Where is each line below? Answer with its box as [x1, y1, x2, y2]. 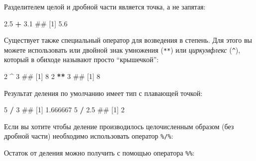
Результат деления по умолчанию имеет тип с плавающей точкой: [4, 87, 203, 98]
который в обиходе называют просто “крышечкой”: [4, 54, 159, 65]
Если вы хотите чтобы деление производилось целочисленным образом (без [4, 121, 234, 131]
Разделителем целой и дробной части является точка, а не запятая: [4, 1, 206, 11]
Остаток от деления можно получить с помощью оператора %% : [4, 148, 195, 158]
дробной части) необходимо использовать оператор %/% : [4, 131, 173, 141]
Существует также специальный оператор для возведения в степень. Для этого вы [4, 35, 252, 45]
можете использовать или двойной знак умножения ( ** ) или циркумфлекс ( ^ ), [4, 44, 241, 55]
